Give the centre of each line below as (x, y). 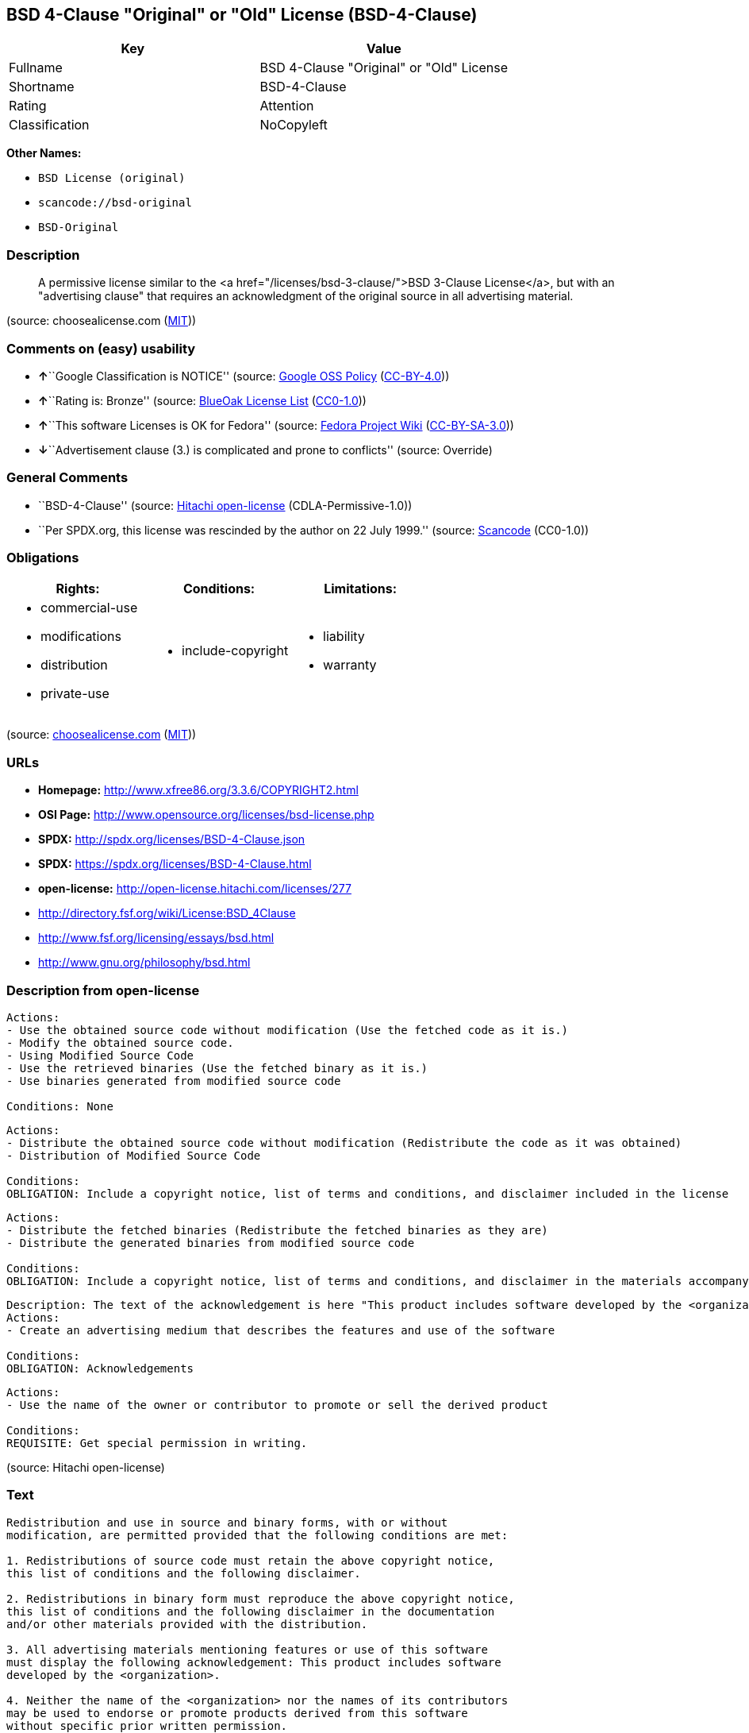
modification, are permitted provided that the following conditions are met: (257, 1535)
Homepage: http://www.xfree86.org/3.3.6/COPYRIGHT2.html (198, 790)
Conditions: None (60, 1106)
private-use (75, 694)
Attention (287, 106)
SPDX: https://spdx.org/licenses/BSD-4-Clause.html (175, 864)
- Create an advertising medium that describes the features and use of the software (281, 1330)
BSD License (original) (112, 178)
